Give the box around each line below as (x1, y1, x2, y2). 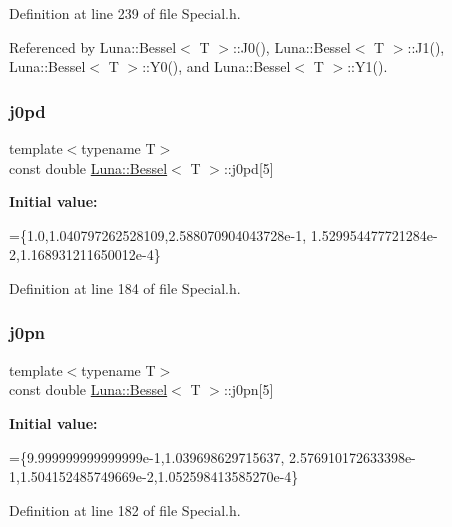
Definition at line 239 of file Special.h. (9, 3, 241, 23)
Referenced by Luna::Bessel (9, 36, 177, 57)
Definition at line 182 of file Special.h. (9, 499, 241, 520)
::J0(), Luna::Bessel (232, 36, 351, 57)
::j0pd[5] (223, 157, 274, 178)
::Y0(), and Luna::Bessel (142, 56, 291, 77)
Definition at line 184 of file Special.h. (9, 277, 241, 298)
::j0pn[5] (223, 379, 274, 400)
